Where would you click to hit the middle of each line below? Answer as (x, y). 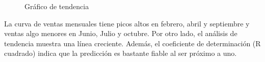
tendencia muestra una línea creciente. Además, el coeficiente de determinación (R (132, 43)
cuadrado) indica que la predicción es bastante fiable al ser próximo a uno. (121, 53)
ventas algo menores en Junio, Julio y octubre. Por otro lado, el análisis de (121, 33)
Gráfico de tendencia (57, 6)
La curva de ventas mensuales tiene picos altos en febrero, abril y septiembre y (127, 23)
